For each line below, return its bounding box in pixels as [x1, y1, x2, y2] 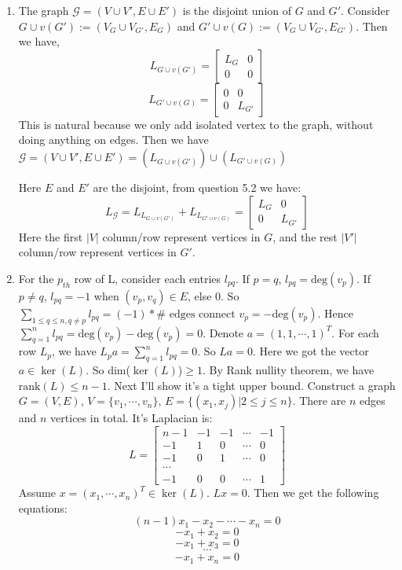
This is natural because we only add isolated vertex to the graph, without [18, 116, 374, 132]
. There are [292, 392, 346, 409]
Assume [18, 484, 56, 501]
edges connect [169, 308, 236, 320]
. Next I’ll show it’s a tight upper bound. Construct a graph [107, 377, 396, 393]
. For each [331, 324, 379, 340]
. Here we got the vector [252, 343, 369, 359]
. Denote [203, 324, 244, 340]
